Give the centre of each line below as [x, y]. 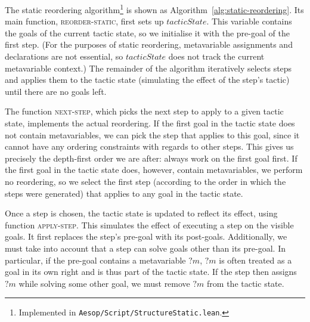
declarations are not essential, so [64, 56]
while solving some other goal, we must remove [104, 283]
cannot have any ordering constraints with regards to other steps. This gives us [149, 146]
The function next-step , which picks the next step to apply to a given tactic [144, 111]
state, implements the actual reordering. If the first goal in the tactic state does [150, 123]
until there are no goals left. [56, 91]
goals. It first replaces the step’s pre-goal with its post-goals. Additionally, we [146, 236]
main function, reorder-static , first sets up [84, 21]
